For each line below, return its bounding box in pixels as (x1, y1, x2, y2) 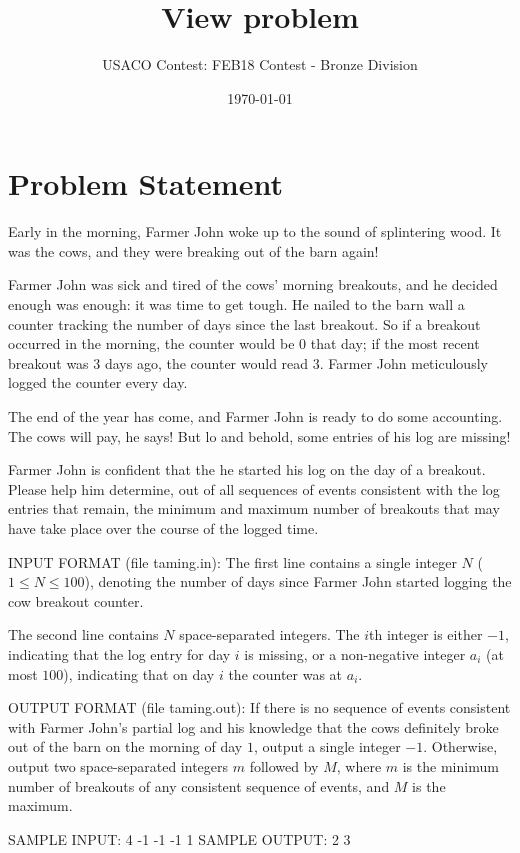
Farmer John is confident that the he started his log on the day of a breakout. (8, 459, 486, 480)
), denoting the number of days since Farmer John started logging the (84, 571, 512, 592)
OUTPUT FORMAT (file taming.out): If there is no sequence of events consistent (8, 697, 511, 718)
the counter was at (228, 663, 343, 684)
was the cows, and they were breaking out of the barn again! (8, 240, 379, 261)
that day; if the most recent (310, 333, 480, 354)
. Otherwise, (423, 736, 498, 757)
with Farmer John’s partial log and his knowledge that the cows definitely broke (8, 716, 499, 737)
